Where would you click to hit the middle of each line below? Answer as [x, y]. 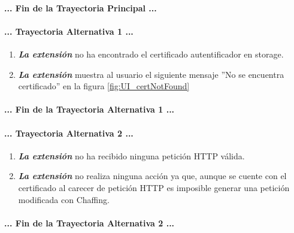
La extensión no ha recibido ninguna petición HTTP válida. [131, 155]
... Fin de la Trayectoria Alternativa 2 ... [90, 223]
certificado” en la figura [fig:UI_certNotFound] [104, 86]
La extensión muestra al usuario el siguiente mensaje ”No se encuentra [151, 74]
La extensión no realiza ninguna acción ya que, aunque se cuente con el [152, 176]
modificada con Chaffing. [64, 199]
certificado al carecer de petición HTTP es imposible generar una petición [154, 187]
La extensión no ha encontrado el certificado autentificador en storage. [151, 54]
